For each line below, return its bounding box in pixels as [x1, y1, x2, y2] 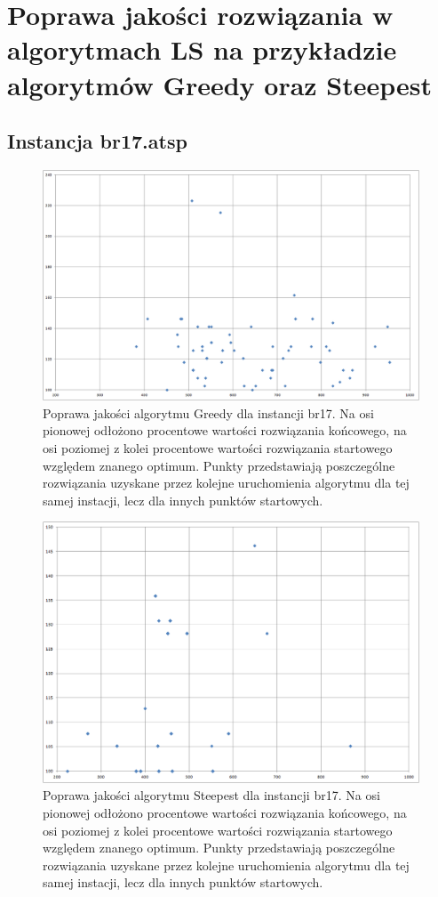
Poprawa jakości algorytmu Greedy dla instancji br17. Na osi [43, 403, 374, 422]
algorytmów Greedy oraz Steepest [7, 66, 433, 102]
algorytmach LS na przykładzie [7, 31, 397, 68]
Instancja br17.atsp [7, 127, 187, 155]
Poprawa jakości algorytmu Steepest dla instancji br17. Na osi [43, 786, 380, 804]
